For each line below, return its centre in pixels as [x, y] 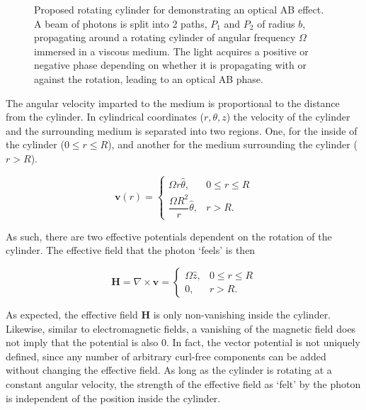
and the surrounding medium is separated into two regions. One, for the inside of [182, 130]
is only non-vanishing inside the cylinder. [242, 315]
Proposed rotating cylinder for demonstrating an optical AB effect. [179, 9]
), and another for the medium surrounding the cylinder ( [233, 144]
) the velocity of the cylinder [288, 117]
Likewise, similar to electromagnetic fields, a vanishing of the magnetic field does [181, 328]
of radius [276, 23]
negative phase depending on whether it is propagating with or [170, 65]
